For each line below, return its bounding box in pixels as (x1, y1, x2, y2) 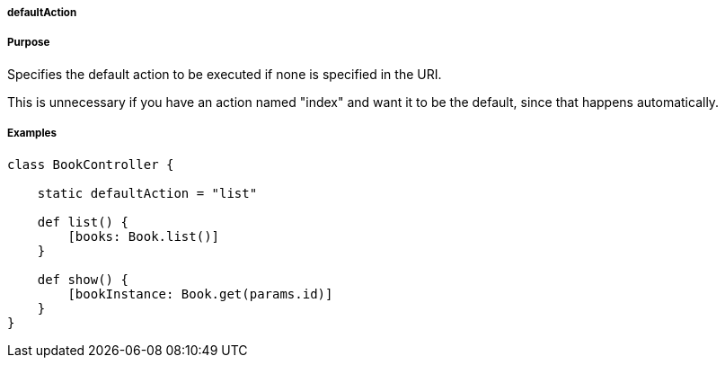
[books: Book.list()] (67, 228, 220, 244)
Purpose (7, 36, 50, 49)
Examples (7, 127, 57, 140)
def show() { (37, 272, 128, 287)
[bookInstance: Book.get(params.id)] (67, 286, 333, 301)
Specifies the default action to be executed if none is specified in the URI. (7, 66, 442, 82)
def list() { (37, 214, 128, 229)
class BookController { (7, 156, 174, 172)
